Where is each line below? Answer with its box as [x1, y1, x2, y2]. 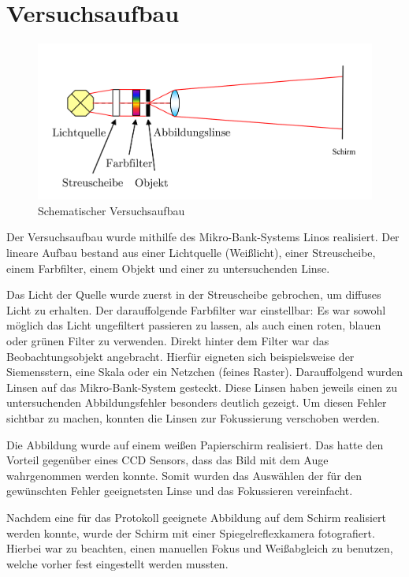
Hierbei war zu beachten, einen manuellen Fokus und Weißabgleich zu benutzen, [6, 540, 393, 557]
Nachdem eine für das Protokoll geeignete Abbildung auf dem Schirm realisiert [6, 508, 387, 525]
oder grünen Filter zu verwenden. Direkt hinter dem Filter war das [6, 332, 329, 348]
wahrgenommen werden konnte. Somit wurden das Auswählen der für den [6, 467, 363, 483]
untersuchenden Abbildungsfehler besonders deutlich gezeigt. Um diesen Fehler [6, 394, 387, 411]
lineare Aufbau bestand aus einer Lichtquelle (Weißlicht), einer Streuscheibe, [6, 244, 376, 261]
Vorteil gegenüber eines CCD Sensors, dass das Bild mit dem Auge [6, 452, 329, 468]
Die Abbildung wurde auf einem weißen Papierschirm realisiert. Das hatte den [6, 436, 384, 452]
